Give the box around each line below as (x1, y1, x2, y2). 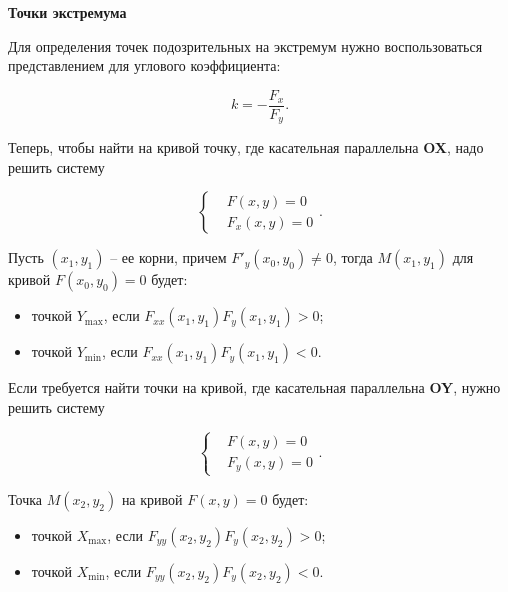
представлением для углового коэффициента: (8, 55, 281, 76)
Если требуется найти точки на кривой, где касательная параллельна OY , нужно (8, 377, 501, 398)
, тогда (332, 247, 373, 268)
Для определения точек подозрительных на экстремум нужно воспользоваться (8, 35, 483, 56)
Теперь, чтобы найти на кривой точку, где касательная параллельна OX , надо (8, 137, 484, 158)
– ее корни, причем (110, 247, 227, 268)
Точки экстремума (8, 2, 127, 22)
